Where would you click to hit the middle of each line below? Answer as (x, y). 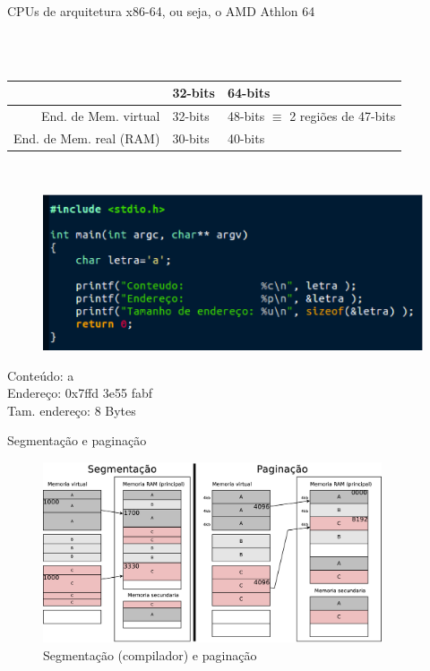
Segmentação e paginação (77, 440)
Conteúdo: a (41, 375)
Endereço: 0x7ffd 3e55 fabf (80, 393)
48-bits (246, 116)
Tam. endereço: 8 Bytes (72, 410)
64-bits (249, 93)
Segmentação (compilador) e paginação (150, 654)
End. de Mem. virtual (100, 116)
